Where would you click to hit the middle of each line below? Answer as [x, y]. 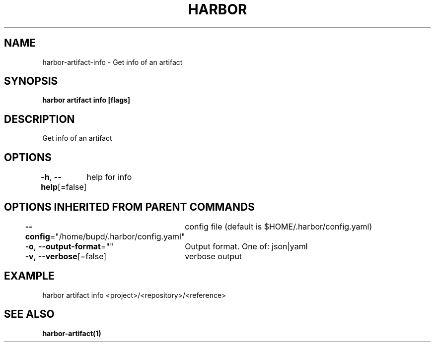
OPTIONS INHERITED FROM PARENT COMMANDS [129, 207]
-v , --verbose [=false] [66, 256]
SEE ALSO [29, 314]
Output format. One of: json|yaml [246, 246]
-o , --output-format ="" [69, 246]
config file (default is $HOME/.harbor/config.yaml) [279, 226]
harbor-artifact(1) [72, 333]
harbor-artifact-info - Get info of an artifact [112, 62]
